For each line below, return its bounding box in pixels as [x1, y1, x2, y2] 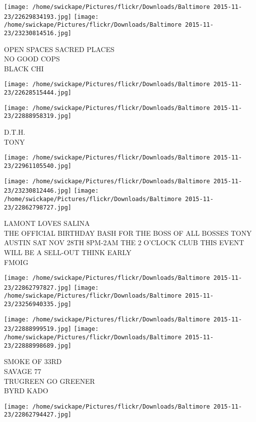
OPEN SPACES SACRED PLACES [4, 44, 115, 54]
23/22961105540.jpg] [4, 162, 72, 169]
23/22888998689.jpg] [4, 342, 72, 349]
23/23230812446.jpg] [4, 187, 72, 195]
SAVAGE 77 [4, 366, 41, 376]
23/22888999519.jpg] [4, 325, 72, 333]
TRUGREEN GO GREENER [4, 375, 95, 386]
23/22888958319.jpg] [4, 112, 72, 120]
